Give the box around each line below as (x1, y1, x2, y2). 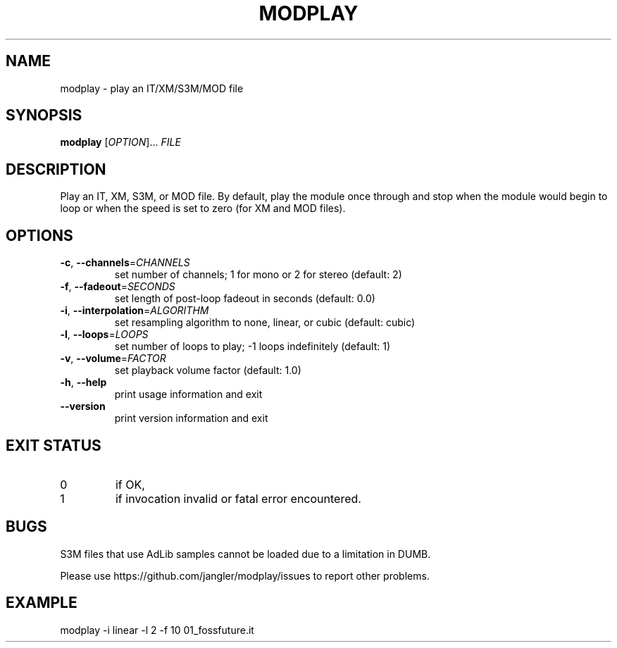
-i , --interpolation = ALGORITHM (60, 304, 209, 317)
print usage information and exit (114, 388, 263, 401)
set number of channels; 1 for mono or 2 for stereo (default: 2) (114, 268, 402, 281)
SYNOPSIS (6, 106, 82, 125)
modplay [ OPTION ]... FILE (60, 136, 181, 149)
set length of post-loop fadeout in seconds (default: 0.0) (114, 292, 375, 305)
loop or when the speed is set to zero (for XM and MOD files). (60, 202, 346, 215)
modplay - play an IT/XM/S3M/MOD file (60, 82, 244, 94)
